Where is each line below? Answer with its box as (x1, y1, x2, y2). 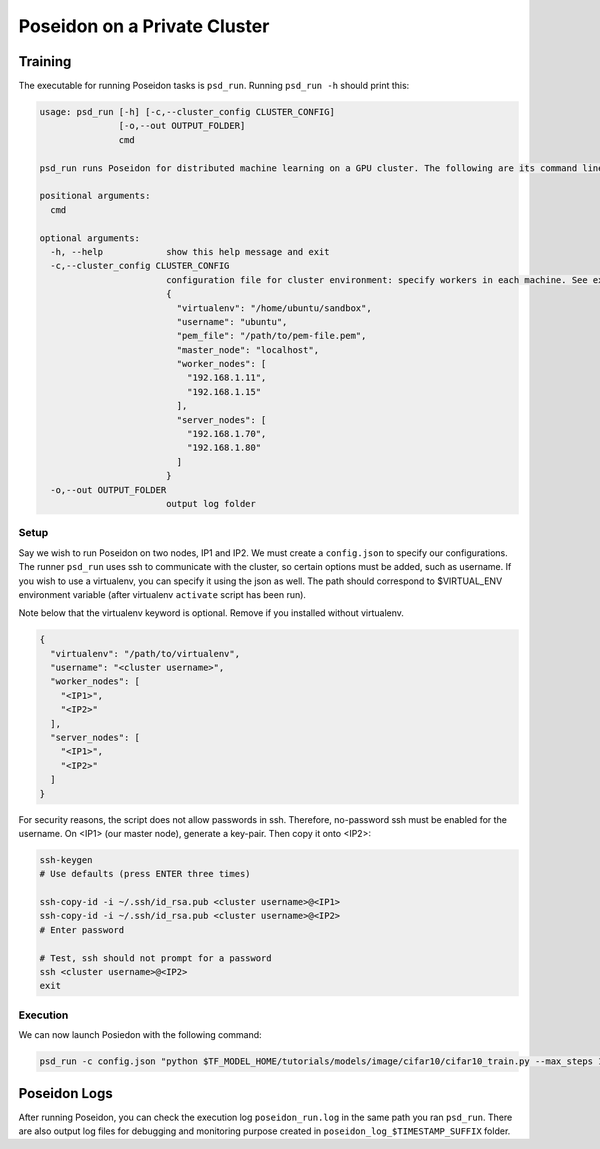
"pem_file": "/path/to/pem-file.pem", (176, 330, 367, 342)
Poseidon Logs (18, 1085, 114, 1102)
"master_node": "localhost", (176, 344, 320, 355)
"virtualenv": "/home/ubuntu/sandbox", (176, 302, 372, 314)
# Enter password (39, 924, 125, 935)
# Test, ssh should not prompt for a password (39, 952, 272, 964)
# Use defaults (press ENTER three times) (39, 868, 251, 880)
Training (18, 53, 72, 70)
